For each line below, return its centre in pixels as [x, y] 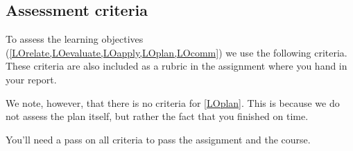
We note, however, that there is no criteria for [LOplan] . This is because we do [173, 102]
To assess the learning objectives [75, 39]
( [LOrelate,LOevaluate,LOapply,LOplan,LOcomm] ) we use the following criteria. [176, 52]
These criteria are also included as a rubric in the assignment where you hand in [176, 66]
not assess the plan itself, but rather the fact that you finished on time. [157, 116]
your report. [31, 79]
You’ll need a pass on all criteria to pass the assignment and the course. [158, 139]
